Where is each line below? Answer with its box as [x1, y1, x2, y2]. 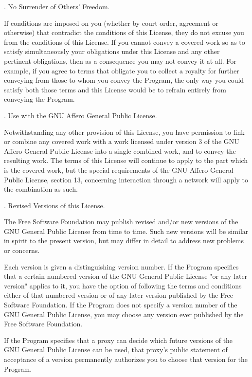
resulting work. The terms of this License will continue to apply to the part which [4, 155, 248, 165]
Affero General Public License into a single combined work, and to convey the [4, 145, 236, 156]
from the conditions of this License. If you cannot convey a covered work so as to [4, 36, 245, 47]
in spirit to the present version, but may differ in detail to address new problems [4, 235, 244, 246]
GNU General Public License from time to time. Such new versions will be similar [4, 226, 249, 236]
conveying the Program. [4, 94, 75, 104]
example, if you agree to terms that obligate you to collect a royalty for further [4, 65, 239, 75]
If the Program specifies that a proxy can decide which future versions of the [4, 335, 233, 345]
